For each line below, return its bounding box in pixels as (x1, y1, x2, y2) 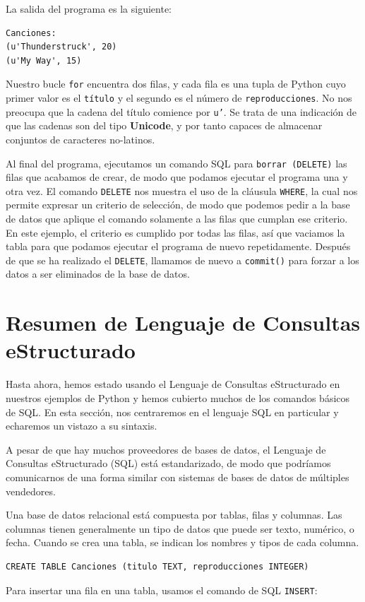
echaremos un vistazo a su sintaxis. (6, 418, 157, 433)
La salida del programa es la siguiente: (6, 1, 172, 16)
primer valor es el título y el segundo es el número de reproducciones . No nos (6, 90, 352, 105)
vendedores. (6, 483, 56, 498)
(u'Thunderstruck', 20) (6, 42, 117, 52)
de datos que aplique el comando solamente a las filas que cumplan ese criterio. (6, 211, 348, 226)
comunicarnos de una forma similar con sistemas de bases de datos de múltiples (6, 469, 349, 484)
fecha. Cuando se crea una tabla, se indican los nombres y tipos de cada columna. (6, 535, 359, 550)
